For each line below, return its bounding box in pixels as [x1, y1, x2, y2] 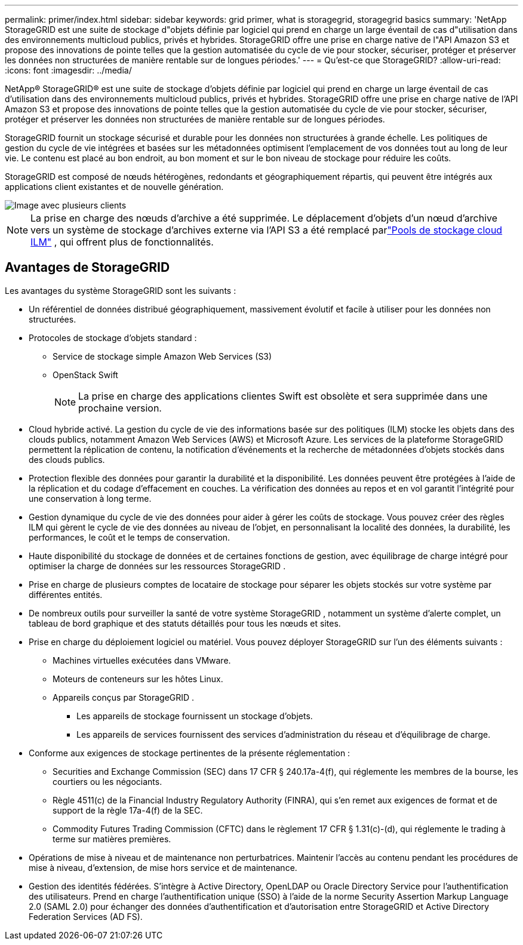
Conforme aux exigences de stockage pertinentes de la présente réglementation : [29, 747, 350, 758]
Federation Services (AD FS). [29, 911, 143, 922]
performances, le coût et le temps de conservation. [29, 532, 230, 542]
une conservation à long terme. [29, 493, 152, 504]
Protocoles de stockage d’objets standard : [29, 332, 197, 343]
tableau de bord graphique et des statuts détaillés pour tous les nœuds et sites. [29, 618, 341, 628]
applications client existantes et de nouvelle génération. [5, 182, 224, 192]
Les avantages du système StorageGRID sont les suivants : [5, 285, 236, 296]
